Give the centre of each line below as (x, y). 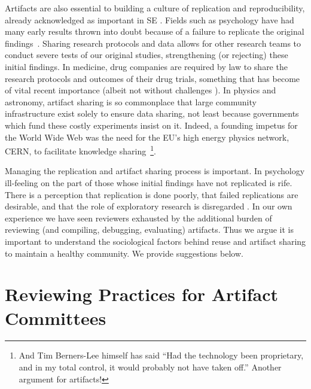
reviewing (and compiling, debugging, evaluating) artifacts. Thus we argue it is (149, 230)
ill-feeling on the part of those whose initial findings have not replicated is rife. (149, 182)
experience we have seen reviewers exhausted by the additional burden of (138, 218)
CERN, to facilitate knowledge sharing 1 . (80, 150)
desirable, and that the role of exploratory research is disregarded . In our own (149, 206)
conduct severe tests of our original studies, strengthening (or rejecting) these (147, 55)
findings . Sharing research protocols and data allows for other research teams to (153, 43)
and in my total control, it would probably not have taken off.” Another (150, 367)
